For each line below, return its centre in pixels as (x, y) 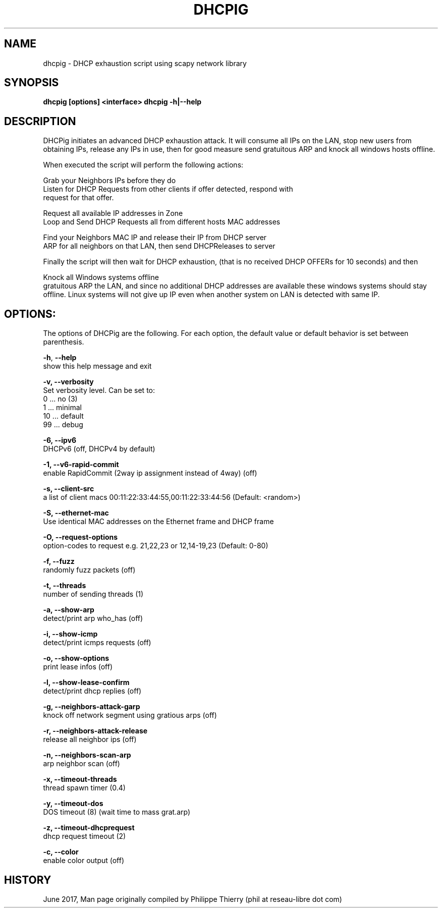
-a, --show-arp (69, 610)
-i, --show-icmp (70, 634)
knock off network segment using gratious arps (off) (130, 715)
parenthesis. (64, 342)
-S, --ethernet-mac (76, 513)
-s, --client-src (69, 489)
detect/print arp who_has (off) (93, 618)
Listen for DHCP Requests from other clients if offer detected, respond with (168, 189)
